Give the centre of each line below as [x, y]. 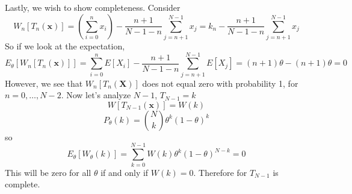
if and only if [125, 172]
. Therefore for [220, 172]
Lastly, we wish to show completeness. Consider [93, 7]
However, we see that [44, 83]
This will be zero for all [48, 172]
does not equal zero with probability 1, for [220, 83]
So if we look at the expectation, [65, 45]
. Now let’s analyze [96, 95]
